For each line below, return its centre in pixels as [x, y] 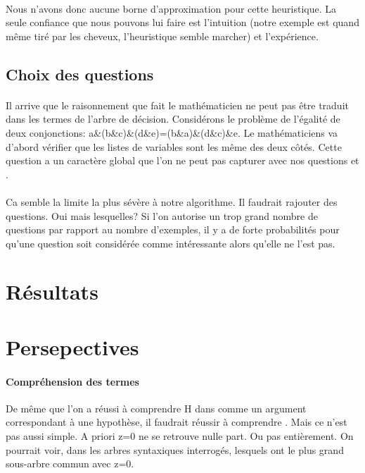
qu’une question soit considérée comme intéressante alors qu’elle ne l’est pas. [171, 243]
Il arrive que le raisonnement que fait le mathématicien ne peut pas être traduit [177, 105]
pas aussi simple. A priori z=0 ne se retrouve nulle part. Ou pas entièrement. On [180, 436]
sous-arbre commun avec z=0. [70, 463]
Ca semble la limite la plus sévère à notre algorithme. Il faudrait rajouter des [172, 201]
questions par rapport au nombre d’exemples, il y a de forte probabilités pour [173, 229]
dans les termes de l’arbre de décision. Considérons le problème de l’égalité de [173, 119]
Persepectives [72, 346]
